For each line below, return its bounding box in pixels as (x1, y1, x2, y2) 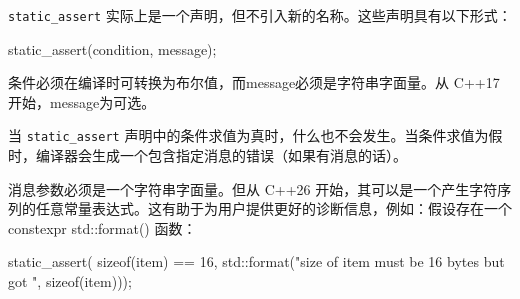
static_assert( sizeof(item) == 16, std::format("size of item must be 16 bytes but (8, 251, 505, 272)
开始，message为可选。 (8, 91, 156, 112)
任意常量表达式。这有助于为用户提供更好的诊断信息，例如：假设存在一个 (35, 198, 512, 219)
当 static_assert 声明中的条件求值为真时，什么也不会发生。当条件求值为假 (8, 125, 503, 146)
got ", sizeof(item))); (8, 271, 132, 292)
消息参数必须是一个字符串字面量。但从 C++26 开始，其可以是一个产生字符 (8, 178, 498, 199)
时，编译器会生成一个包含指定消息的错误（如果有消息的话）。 (8, 145, 407, 166)
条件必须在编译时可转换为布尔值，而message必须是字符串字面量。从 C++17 (8, 72, 500, 93)
